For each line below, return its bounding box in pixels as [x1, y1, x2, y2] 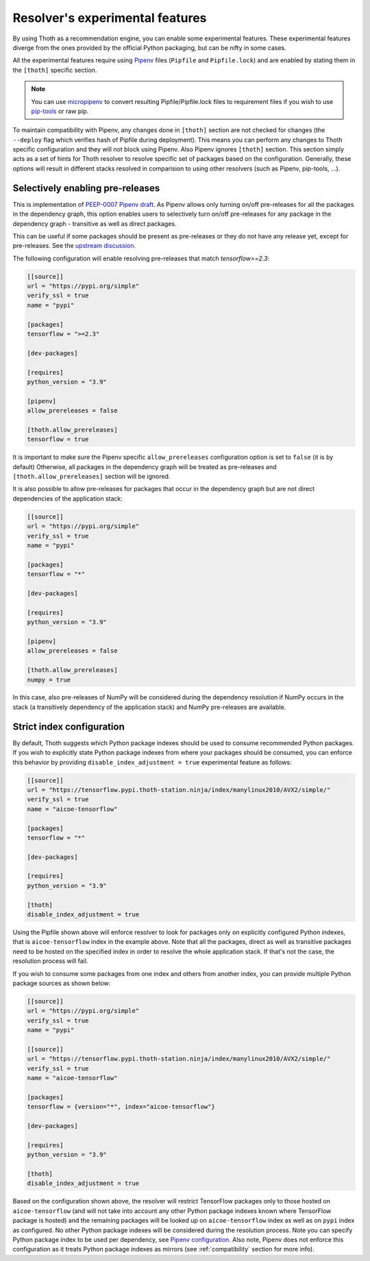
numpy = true [27, 675, 71, 684]
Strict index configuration [12, 721, 125, 732]
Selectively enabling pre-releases [12, 182, 160, 194]
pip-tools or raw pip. [31, 107, 89, 115]
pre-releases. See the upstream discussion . [12, 242, 136, 250]
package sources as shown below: [12, 979, 111, 987]
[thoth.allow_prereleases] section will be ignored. [12, 473, 171, 481]
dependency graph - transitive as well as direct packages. [12, 219, 177, 227]
